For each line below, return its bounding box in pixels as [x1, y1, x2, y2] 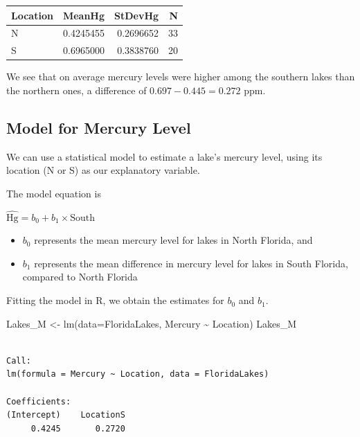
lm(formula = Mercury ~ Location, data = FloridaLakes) [6, 369, 269, 380]
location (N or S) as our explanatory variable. [6, 163, 200, 177]
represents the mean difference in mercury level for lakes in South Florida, [34, 256, 348, 270]
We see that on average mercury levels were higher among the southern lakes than [6, 69, 355, 84]
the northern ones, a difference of [6, 82, 147, 97]
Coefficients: [6, 396, 71, 407]
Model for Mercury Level [6, 116, 191, 138]
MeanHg [62, 8, 105, 22]
